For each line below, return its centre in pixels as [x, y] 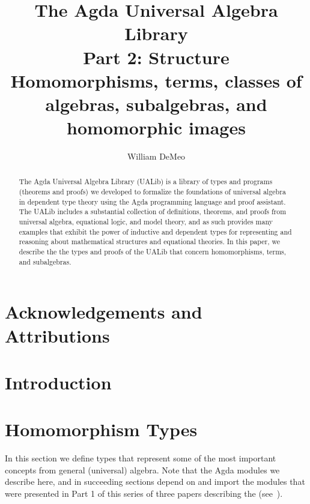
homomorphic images [156, 127]
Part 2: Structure [156, 57]
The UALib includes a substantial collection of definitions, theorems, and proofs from [153, 211]
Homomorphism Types [101, 429]
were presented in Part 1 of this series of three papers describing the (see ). [144, 493]
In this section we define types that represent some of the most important [141, 458]
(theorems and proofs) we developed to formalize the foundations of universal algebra [152, 192]
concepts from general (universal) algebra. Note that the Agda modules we [142, 469]
